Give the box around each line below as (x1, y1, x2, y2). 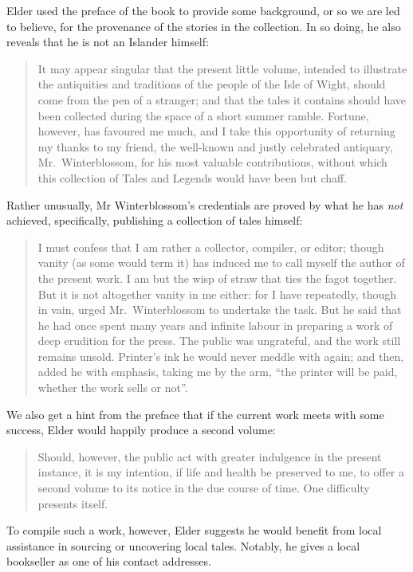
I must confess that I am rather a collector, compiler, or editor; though (37, 238, 384, 255)
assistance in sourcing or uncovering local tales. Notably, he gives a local (6, 537, 360, 554)
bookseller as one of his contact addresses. (6, 553, 211, 570)
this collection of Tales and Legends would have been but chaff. (37, 169, 348, 186)
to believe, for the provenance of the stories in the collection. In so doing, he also (6, 18, 401, 34)
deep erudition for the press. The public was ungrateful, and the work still (37, 332, 401, 349)
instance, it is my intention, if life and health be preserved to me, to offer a (37, 464, 405, 480)
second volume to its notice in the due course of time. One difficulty (37, 480, 370, 496)
